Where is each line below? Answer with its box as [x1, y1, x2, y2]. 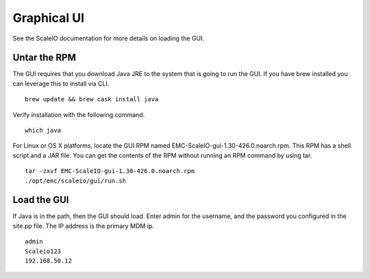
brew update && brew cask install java [25, 96, 159, 103]
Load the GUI [12, 194, 69, 206]
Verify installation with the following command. [12, 110, 145, 119]
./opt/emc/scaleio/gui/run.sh [25, 176, 127, 185]
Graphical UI [12, 10, 85, 25]
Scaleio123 [25, 247, 62, 255]
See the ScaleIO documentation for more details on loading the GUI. [12, 34, 205, 42]
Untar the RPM [12, 52, 77, 64]
